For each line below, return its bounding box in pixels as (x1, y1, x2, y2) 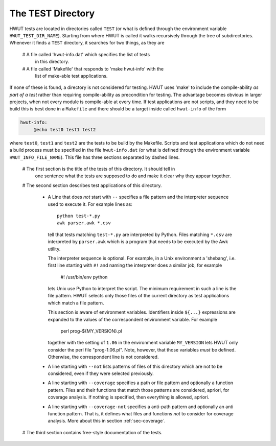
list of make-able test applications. (35, 73, 108, 79)
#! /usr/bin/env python (60, 274, 108, 280)
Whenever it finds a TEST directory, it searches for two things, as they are (9, 40, 165, 46)
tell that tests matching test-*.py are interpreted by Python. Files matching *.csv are (48, 231, 233, 238)
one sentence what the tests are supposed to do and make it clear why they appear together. (35, 173, 231, 179)
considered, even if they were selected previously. (48, 370, 154, 377)
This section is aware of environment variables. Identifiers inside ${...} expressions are (48, 309, 236, 315)
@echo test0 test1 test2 (33, 127, 96, 132)
